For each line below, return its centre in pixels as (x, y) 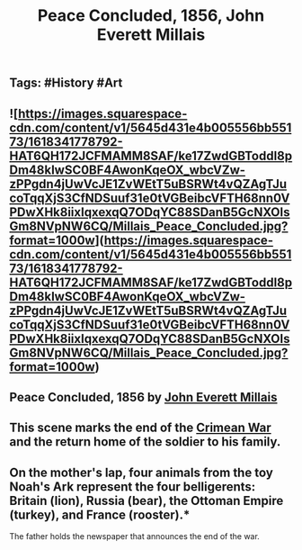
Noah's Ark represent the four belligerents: (133, 487)
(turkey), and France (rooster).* (100, 514)
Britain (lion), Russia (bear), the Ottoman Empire (147, 500)
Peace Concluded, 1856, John (151, 16)
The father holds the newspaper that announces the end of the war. (135, 536)
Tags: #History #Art (66, 83)
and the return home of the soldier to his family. (145, 442)
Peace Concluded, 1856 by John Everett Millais (143, 397)
